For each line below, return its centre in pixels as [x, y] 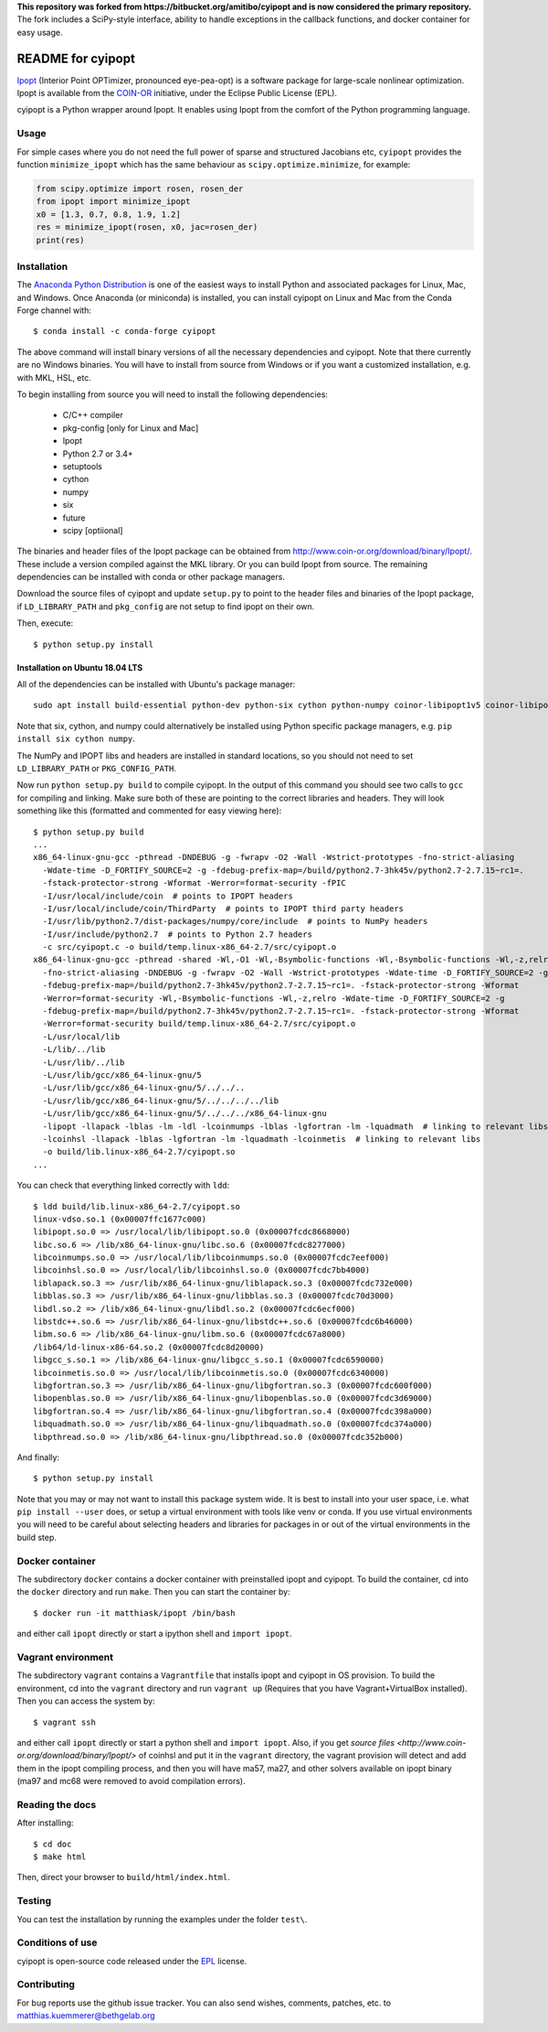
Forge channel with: [54, 310]
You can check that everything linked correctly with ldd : [123, 1186]
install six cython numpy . [76, 739]
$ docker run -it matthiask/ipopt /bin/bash [135, 1613]
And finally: [38, 1457]
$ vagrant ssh [64, 1722]
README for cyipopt [76, 58]
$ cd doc [53, 1844]
